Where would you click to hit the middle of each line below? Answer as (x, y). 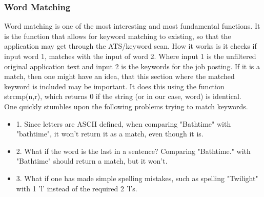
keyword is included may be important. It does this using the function (114, 86)
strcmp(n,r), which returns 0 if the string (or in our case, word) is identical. (123, 96)
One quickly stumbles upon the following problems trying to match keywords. (126, 106)
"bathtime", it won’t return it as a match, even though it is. (110, 134)
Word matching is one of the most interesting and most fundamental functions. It (132, 26)
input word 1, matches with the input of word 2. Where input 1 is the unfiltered (130, 56)
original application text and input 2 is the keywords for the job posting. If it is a (132, 66)
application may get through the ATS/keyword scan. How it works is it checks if (130, 46)
